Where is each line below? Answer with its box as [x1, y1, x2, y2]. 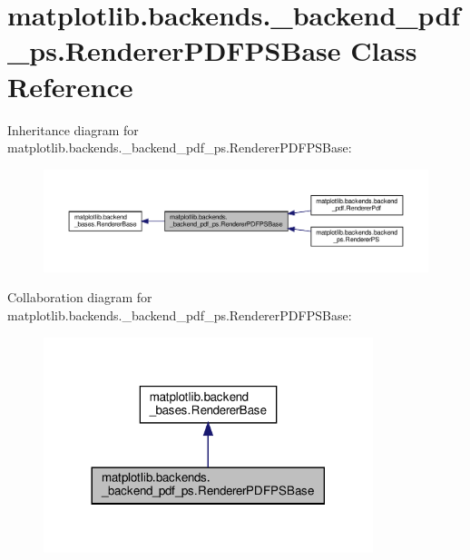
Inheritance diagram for [7, 120, 139, 139]
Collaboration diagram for [7, 288, 152, 307]
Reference [7, 67, 133, 104]
